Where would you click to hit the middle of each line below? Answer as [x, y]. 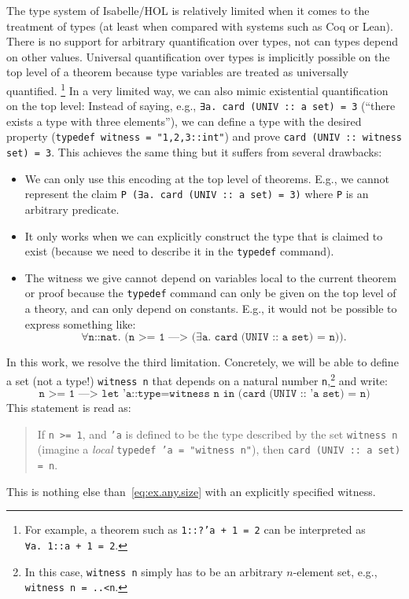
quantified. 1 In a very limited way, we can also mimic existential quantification [197, 89]
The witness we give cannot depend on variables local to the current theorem [210, 277]
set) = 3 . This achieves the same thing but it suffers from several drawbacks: [194, 152]
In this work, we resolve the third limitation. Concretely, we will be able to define [203, 362]
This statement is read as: [69, 408]
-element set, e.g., [335, 571]
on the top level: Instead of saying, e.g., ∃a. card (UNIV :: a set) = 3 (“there [201, 106]
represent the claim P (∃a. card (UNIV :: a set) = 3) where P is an [197, 194]
